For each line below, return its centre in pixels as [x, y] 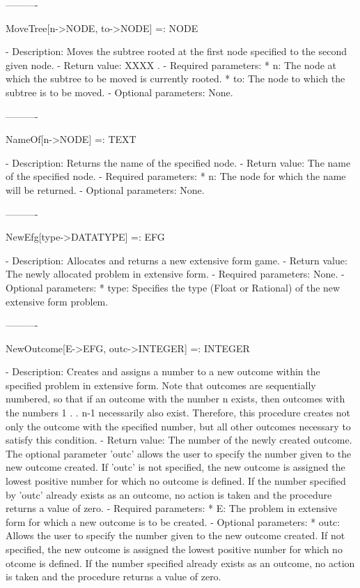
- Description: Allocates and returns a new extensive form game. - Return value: [177, 260]
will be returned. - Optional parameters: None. [105, 189]
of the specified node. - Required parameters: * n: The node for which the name [176, 176]
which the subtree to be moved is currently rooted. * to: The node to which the [175, 78]
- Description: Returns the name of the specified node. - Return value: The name [178, 162]
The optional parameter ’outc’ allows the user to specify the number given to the [179, 453]
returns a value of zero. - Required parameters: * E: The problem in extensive [172, 508]
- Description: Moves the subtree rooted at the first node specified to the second [176, 51]
